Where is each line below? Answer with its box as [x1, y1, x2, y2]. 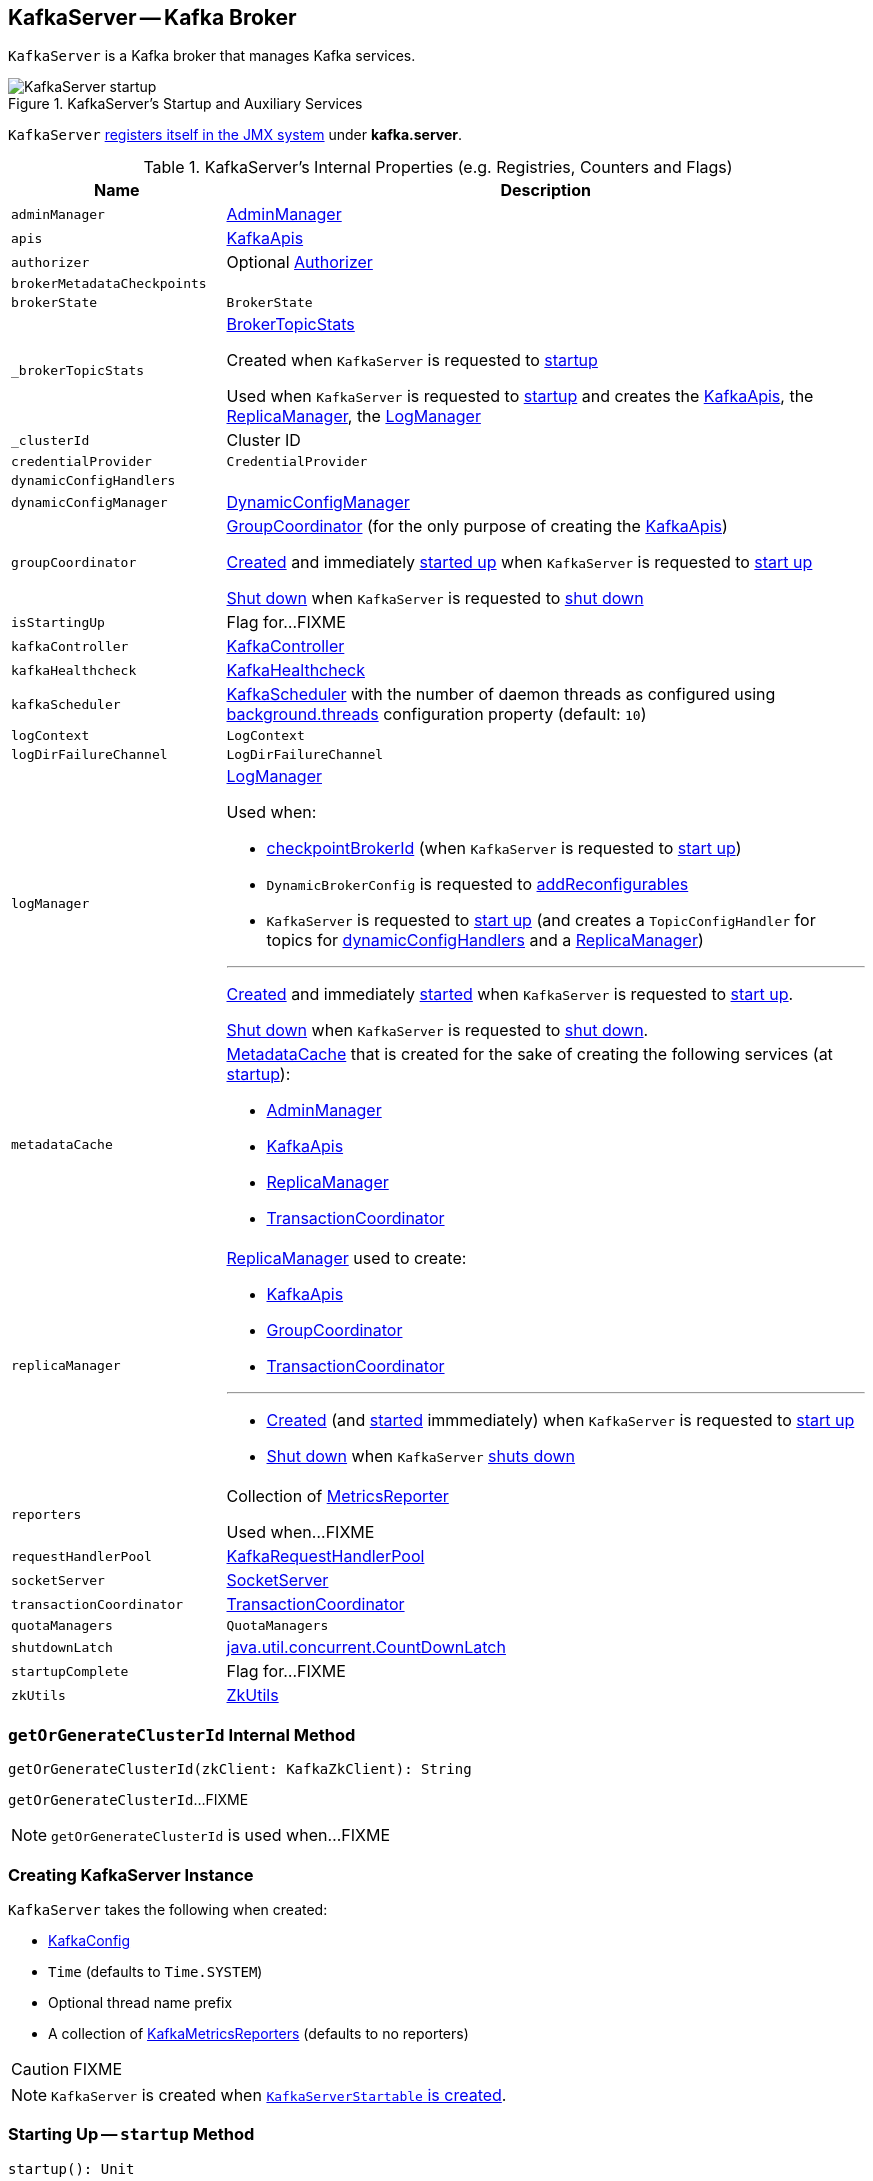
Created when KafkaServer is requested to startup [226, 350, 598, 371]
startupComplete [11, 1663, 129, 1679]
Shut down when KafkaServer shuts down [266, 1446, 576, 1467]
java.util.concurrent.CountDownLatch [226, 1637, 506, 1658]
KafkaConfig [48, 1931, 131, 1949]
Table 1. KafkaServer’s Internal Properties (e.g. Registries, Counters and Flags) [143, 157, 733, 178]
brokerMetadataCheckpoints [11, 276, 207, 292]
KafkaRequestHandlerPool [226, 1546, 425, 1567]
